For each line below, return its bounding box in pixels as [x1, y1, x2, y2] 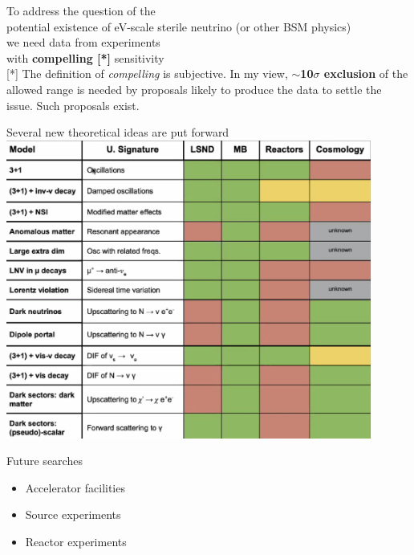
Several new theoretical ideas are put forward [6, 124, 229, 141]
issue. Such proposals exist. [6, 96, 140, 113]
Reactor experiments [25, 533, 127, 549]
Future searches [6, 452, 83, 469]
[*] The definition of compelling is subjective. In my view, [6, 65, 288, 82]
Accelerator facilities [25, 479, 125, 496]
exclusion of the [323, 65, 408, 82]
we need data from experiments [6, 34, 160, 51]
